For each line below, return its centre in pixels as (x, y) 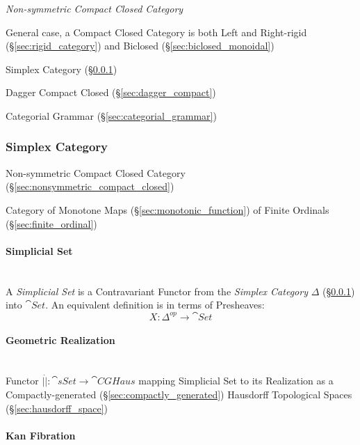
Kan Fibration (41, 435)
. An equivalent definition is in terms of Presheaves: (155, 305)
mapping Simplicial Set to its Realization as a (236, 381)
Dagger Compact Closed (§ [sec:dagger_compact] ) (111, 92)
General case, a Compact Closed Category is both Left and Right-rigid (156, 32)
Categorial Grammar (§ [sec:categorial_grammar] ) (111, 115)
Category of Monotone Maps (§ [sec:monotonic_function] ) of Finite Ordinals (167, 209)
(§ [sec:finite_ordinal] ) (51, 223)
